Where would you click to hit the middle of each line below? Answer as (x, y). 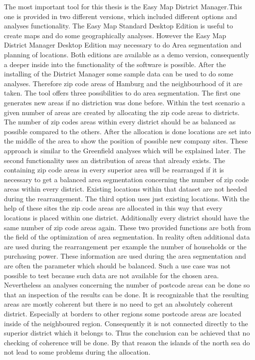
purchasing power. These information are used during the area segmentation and (125, 256)
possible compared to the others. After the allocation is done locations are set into (127, 131)
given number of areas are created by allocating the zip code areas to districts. (122, 112)
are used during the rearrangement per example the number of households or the (125, 246)
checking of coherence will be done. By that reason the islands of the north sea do (127, 342)
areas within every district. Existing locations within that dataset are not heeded (126, 189)
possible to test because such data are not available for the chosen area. (112, 275)
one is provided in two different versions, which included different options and (121, 16)
